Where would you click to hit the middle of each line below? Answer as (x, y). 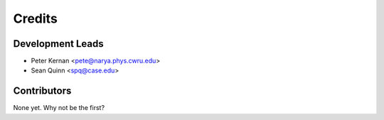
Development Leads (59, 44)
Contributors (42, 91)
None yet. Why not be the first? (59, 108)
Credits (36, 18)
